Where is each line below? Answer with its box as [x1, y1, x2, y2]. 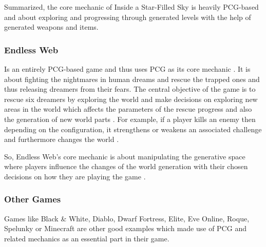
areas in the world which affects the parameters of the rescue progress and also [4, 104, 252, 114]
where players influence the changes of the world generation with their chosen [4, 161, 248, 172]
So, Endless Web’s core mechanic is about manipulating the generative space [4, 151, 245, 161]
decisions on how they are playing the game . [4, 171, 146, 181]
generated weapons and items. [4, 22, 99, 32]
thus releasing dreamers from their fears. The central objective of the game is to [4, 84, 256, 94]
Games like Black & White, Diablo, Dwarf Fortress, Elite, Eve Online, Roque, [4, 213, 250, 223]
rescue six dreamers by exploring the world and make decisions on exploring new [4, 93, 258, 104]
